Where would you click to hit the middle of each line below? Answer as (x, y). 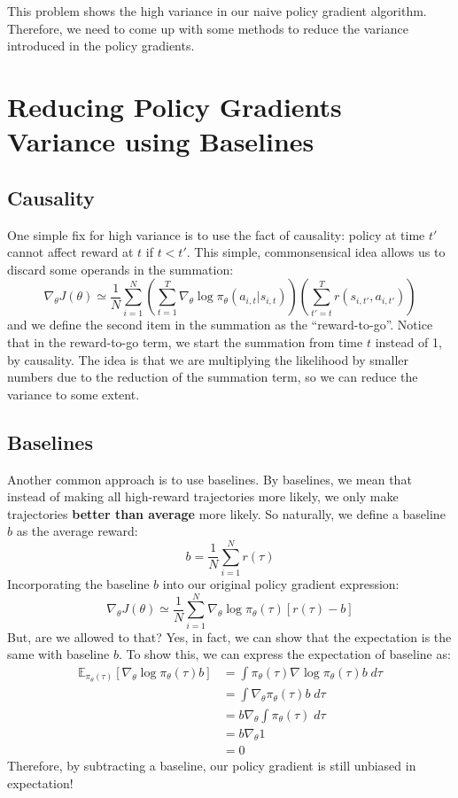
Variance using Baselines (161, 141)
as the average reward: (77, 531)
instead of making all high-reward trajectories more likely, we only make (203, 496)
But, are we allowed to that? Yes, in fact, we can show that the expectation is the (229, 636)
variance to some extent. (74, 394)
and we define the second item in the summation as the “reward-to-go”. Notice (220, 325)
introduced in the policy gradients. (101, 46)
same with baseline (58, 654)
